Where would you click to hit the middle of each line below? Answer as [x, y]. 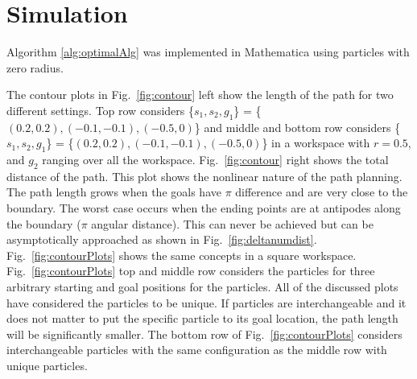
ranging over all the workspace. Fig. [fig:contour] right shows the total [215, 160]
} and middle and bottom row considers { [297, 127]
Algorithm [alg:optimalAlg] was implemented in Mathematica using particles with [208, 52]
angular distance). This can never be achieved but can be [232, 223]
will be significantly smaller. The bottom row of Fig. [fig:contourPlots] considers [204, 334]
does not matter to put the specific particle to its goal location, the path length [202, 318]
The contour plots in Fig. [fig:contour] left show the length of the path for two [200, 95]
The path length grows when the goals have [114, 192]
